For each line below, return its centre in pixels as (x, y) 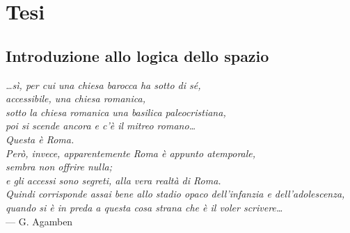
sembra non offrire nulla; (59, 167)
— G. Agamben (39, 221)
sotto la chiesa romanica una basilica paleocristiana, (116, 112)
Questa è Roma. (40, 139)
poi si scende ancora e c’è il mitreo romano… (101, 126)
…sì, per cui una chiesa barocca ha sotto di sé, (103, 85)
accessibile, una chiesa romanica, (75, 98)
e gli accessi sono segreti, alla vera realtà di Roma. (113, 180)
